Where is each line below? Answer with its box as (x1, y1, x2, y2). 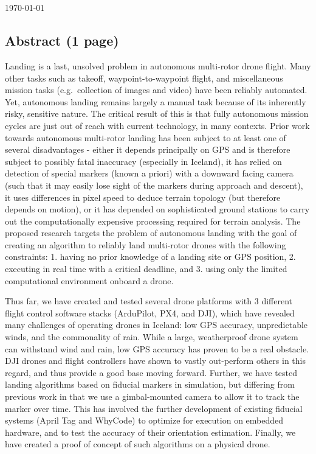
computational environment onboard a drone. (5, 274, 174, 287)
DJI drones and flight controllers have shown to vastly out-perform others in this (5, 354, 306, 367)
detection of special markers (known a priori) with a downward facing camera (5, 167, 294, 180)
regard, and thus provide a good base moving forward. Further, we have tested (5, 366, 297, 379)
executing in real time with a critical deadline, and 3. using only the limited (5, 262, 287, 275)
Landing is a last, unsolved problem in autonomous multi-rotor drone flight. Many (5, 59, 311, 72)
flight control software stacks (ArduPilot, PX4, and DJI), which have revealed (5, 306, 295, 319)
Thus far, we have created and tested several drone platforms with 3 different (5, 295, 293, 307)
